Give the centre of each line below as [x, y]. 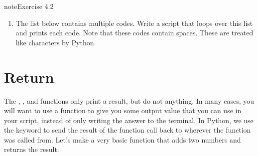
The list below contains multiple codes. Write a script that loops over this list [134, 23]
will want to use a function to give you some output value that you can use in [123, 110]
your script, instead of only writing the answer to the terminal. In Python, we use [129, 120]
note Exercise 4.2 [29, 6]
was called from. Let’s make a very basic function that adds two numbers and [123, 139]
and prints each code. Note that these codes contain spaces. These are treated [134, 33]
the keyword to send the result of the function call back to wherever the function [128, 130]
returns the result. [32, 149]
